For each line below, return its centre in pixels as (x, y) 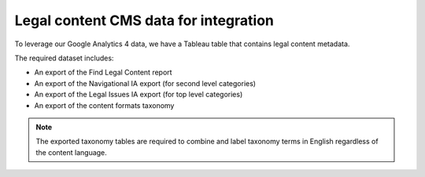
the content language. (72, 152)
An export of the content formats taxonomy (104, 105)
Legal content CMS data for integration (144, 20)
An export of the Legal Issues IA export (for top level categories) (139, 95)
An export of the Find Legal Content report (103, 72)
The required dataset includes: (64, 58)
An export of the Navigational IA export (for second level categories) (145, 83)
